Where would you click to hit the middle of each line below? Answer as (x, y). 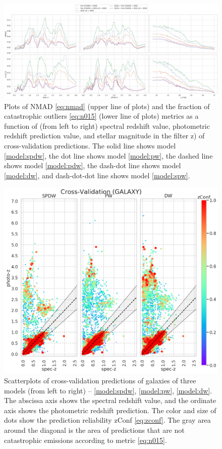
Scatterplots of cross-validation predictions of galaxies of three (100, 381)
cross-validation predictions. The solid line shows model (90, 145)
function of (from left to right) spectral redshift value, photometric (107, 126)
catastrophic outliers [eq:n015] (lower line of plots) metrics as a (101, 116)
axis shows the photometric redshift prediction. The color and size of (110, 410)
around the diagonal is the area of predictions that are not (94, 430)
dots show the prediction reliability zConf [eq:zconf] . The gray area (107, 420)
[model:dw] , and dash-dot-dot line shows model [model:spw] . (97, 175)
